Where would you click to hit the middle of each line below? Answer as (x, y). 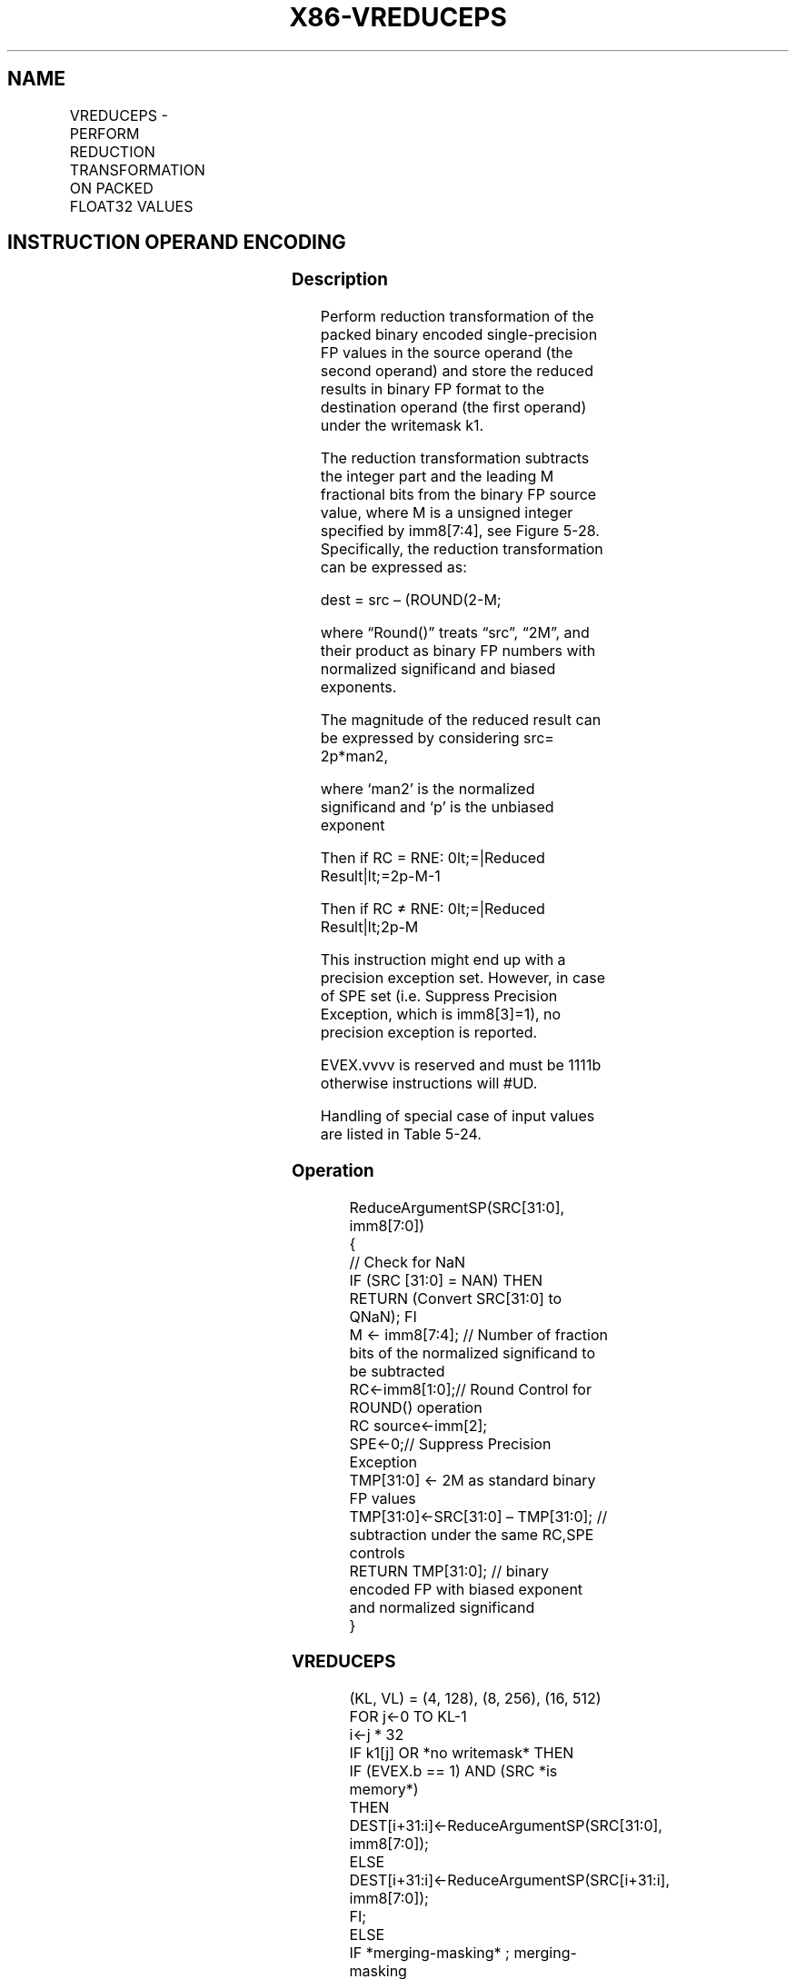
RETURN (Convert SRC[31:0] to (456, 1298)
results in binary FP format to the (433, 389)
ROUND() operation (416, 1407)
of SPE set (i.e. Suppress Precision (439, 996)
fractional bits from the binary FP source (458, 495)
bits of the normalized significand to (473, 1352)
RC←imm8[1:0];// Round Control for (470, 1389)
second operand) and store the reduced (457, 371)
